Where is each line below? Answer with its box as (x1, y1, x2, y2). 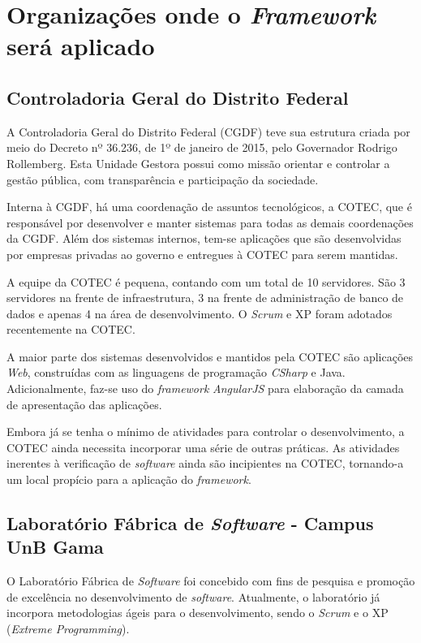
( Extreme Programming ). (6, 620, 130, 637)
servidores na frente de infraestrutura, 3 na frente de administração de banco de (6, 289, 404, 306)
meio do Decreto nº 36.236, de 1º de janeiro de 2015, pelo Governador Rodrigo (6, 139, 397, 156)
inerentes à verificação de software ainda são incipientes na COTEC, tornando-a (6, 455, 404, 472)
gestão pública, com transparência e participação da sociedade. (6, 170, 319, 188)
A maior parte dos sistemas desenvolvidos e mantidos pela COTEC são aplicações (6, 347, 414, 365)
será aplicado (6, 29, 155, 63)
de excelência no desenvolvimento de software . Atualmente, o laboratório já (6, 588, 380, 605)
